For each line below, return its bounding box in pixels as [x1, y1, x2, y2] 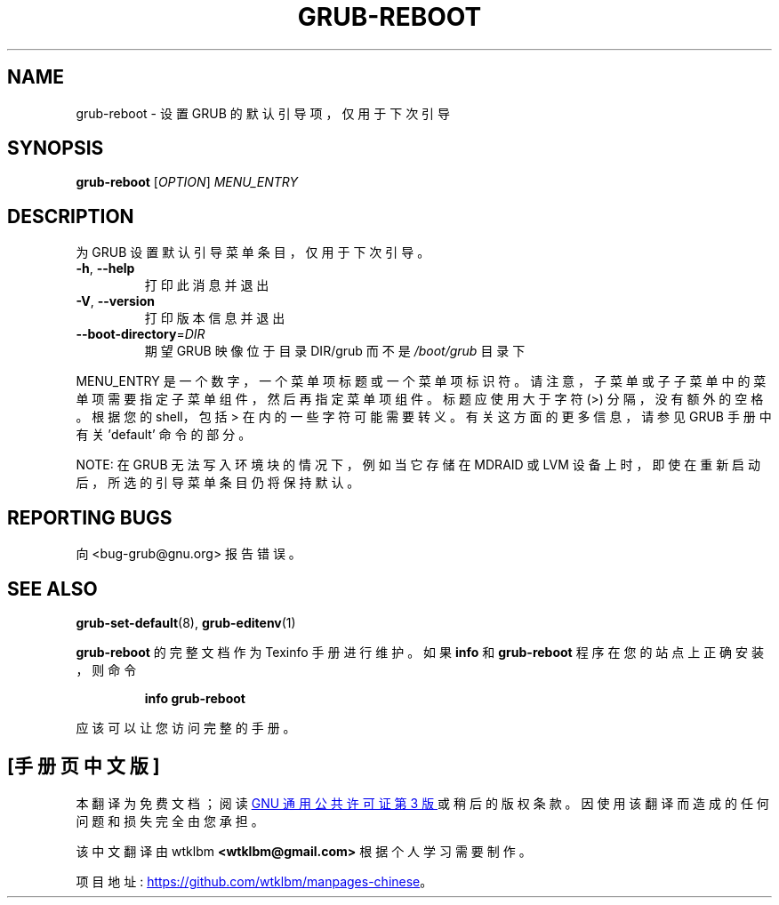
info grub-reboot [144, 690, 245, 706]
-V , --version [76, 293, 155, 309]
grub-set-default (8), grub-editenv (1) [76, 614, 296, 630]
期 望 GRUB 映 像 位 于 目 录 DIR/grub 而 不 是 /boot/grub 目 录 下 [144, 343, 526, 359]
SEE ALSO [7, 577, 98, 600]
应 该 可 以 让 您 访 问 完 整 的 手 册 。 [76, 719, 296, 735]
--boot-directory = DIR [76, 326, 205, 342]
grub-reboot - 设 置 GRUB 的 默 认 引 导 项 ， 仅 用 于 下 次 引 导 [76, 105, 451, 121]
